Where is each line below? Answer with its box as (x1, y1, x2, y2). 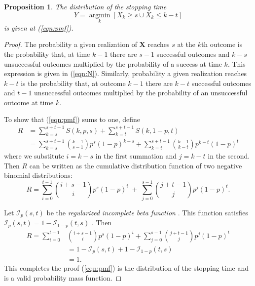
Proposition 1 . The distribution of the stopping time (4, 1, 167, 11)
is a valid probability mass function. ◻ (4, 272, 122, 283)
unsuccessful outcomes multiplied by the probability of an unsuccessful (34, 87, 248, 98)
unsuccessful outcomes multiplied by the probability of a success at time (4, 58, 222, 69)
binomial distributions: (4, 170, 73, 180)
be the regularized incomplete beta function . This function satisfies (46, 207, 248, 217)
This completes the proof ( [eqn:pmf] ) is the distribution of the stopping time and (4, 263, 249, 273)
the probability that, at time (4, 49, 90, 59)
